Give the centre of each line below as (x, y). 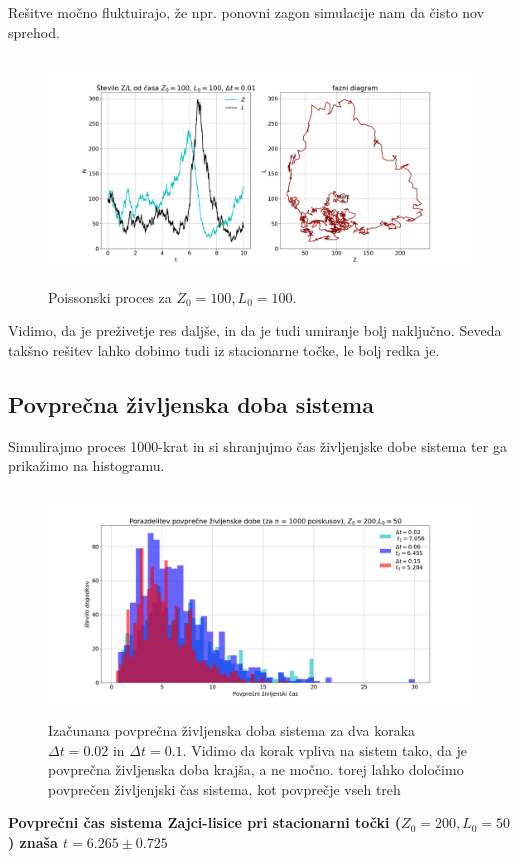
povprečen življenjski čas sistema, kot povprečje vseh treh (224, 788)
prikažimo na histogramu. (86, 465)
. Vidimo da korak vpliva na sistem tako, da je (325, 749)
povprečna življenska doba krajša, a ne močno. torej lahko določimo (256, 769)
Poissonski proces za (110, 296)
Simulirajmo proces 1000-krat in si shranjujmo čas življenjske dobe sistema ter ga (257, 445)
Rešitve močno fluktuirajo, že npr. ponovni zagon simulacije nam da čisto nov (246, 12)
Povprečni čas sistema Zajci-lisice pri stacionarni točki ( (205, 822)
